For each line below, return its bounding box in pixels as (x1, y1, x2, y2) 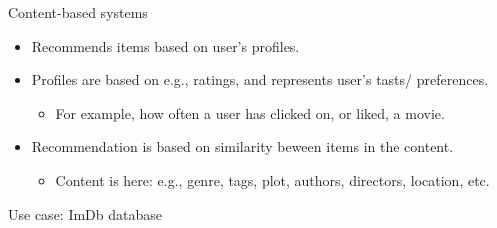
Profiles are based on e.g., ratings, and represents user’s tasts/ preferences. (31, 69, 489, 90)
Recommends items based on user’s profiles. (31, 35, 300, 56)
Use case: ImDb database (8, 203, 162, 224)
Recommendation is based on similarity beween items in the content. (31, 136, 454, 157)
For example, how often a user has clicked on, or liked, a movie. (55, 102, 445, 123)
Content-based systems (8, 2, 148, 22)
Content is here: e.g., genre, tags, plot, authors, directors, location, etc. (55, 169, 490, 190)
